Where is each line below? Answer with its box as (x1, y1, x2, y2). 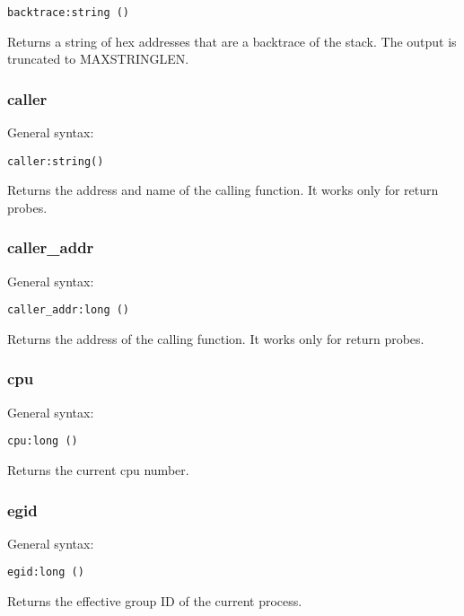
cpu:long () (7, 435, 78, 448)
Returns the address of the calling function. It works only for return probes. (7, 329, 425, 348)
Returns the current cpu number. (7, 461, 189, 480)
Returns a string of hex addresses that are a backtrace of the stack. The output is (7, 31, 457, 50)
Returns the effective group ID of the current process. (7, 592, 302, 611)
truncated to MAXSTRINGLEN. (7, 49, 189, 68)
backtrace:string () (7, 6, 130, 19)
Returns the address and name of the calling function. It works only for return (7, 180, 439, 199)
